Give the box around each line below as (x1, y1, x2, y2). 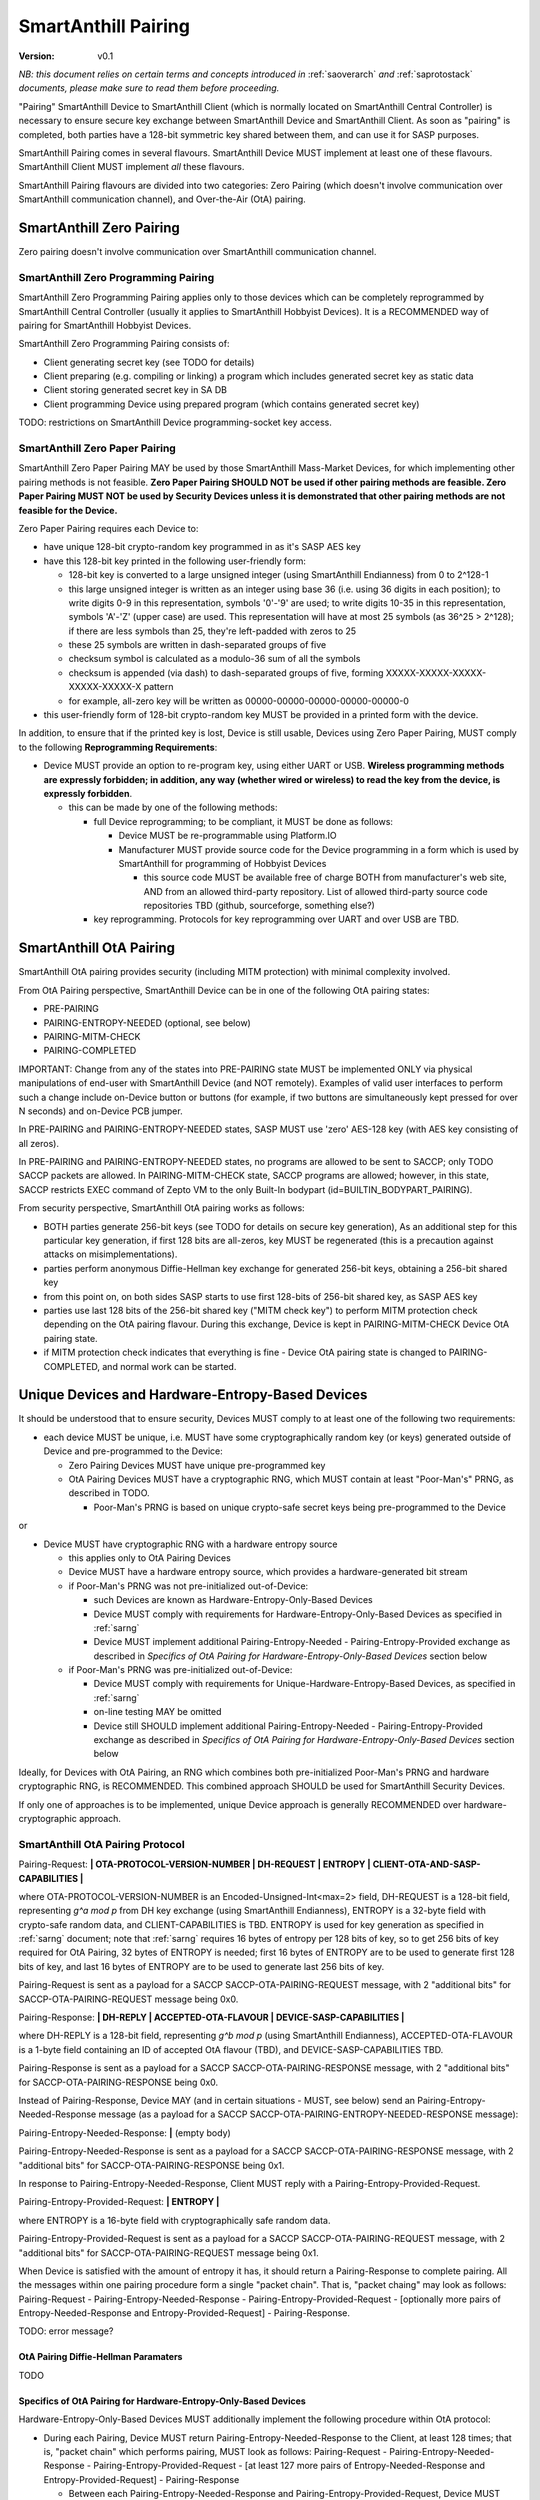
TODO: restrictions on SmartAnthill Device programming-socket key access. (18, 416, 332, 429)
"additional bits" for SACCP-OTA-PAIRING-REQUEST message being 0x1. (18, 2246, 319, 2259)
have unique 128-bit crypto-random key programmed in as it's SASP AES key (43, 541, 362, 553)
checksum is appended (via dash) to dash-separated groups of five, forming (68, 666, 384, 679)
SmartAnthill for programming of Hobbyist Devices (118, 857, 327, 869)
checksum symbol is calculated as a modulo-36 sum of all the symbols (68, 653, 361, 665)
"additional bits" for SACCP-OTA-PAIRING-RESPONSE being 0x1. (18, 2159, 285, 2171)
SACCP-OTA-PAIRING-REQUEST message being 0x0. (18, 1993, 239, 2005)
